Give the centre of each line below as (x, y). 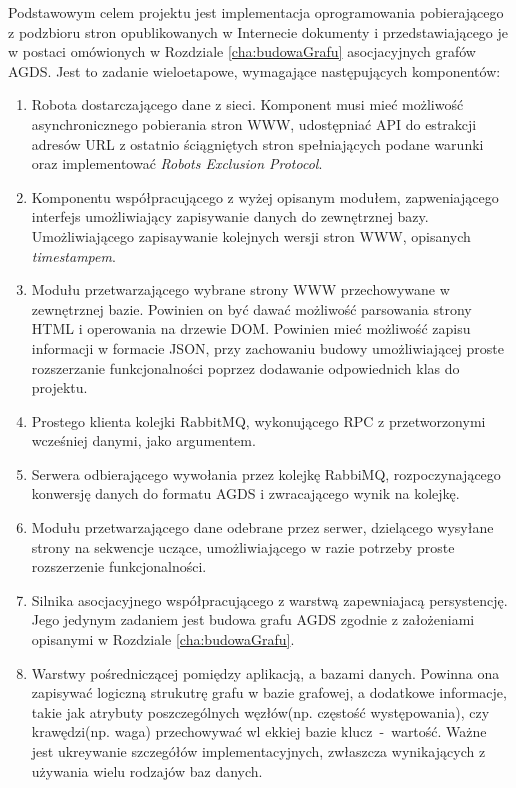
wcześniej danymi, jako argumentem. (143, 440)
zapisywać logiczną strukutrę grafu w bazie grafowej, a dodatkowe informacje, (269, 692)
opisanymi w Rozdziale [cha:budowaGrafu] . (163, 639)
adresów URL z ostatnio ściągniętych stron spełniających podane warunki (257, 143)
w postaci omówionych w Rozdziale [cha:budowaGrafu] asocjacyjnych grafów (242, 51)
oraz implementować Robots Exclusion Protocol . (177, 163)
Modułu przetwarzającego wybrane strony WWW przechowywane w (240, 289)
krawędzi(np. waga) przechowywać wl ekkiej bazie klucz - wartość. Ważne (259, 731)
